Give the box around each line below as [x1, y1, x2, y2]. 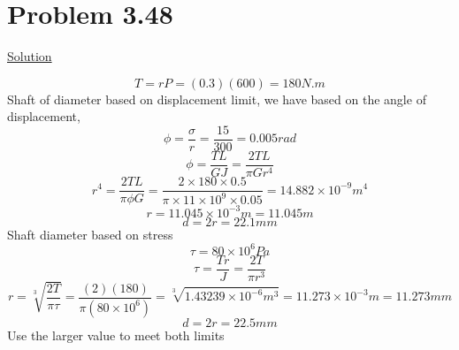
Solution [7, 47, 52, 65]
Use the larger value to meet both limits [7, 325, 225, 344]
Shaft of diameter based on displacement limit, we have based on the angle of [7, 89, 426, 108]
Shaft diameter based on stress [7, 224, 173, 243]
